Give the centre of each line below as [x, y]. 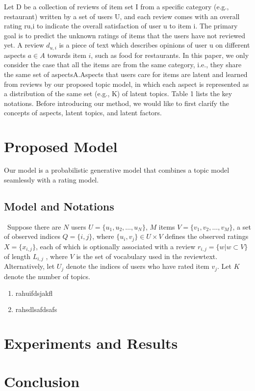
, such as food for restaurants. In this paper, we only [170, 55]
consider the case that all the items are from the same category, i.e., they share [123, 65]
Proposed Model [61, 146]
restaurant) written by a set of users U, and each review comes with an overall [122, 16]
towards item [67, 55]
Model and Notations [59, 206]
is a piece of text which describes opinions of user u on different [154, 45]
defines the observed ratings [207, 236]
